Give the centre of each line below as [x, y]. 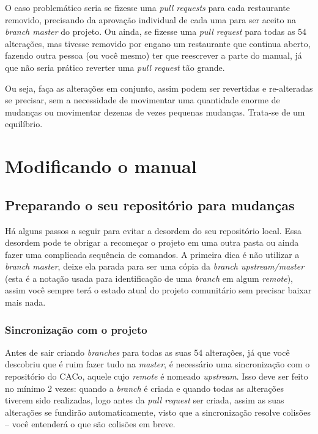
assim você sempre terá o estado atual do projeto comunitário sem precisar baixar [158, 290]
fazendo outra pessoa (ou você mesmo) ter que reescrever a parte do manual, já [153, 55]
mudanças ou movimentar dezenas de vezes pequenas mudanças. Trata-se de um [155, 112]
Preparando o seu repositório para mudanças [150, 204]
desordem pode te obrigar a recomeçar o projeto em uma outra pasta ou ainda [152, 242]
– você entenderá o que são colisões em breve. [90, 424]
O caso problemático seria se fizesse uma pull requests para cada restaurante [148, 7]
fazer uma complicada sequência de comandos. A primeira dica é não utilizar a [152, 254]
